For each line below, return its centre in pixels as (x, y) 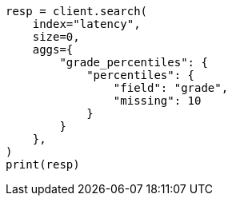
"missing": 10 (157, 101)
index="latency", (86, 24)
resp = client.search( (77, 11)
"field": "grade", (171, 88)
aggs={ (53, 50)
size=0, (56, 37)
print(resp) (43, 164)
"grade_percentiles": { (134, 62)
